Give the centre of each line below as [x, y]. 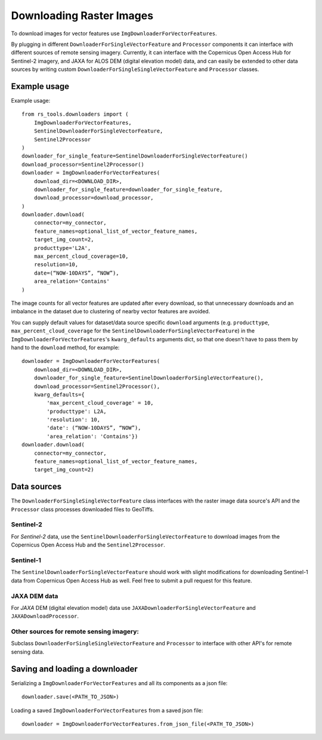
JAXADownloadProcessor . [45, 616]
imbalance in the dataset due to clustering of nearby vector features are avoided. [111, 312]
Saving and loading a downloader [75, 669]
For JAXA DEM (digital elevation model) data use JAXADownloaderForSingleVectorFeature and [133, 608]
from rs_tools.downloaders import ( [75, 114]
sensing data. [28, 652]
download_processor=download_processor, [94, 198]
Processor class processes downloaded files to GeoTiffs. [83, 509]
